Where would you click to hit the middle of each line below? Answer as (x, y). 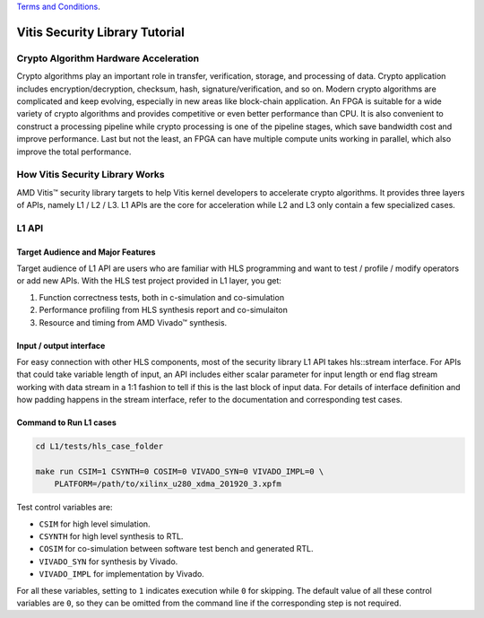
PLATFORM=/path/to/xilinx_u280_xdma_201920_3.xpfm (168, 484)
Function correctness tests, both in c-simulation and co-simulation (162, 297)
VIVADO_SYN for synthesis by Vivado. (108, 561)
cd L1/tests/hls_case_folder (99, 447)
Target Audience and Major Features (86, 252)
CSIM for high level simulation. (95, 524)
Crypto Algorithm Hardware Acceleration (108, 58)
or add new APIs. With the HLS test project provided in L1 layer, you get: (149, 281)
